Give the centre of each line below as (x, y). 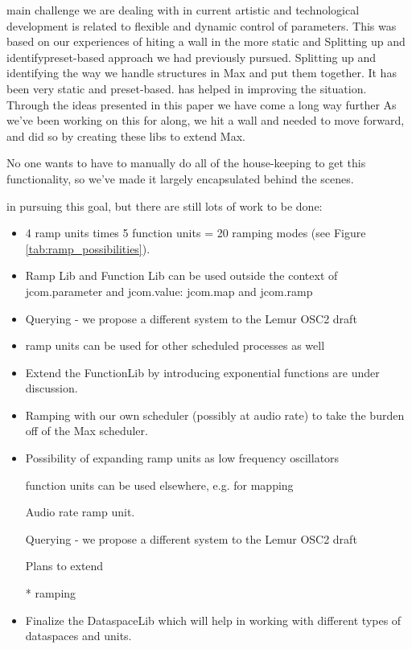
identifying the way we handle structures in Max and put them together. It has (202, 73)
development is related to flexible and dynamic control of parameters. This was (202, 25)
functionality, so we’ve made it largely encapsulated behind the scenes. (180, 178)
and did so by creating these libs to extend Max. (126, 136)
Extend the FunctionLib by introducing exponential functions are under (202, 372)
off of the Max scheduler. (87, 431)
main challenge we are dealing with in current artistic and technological (183, 10)
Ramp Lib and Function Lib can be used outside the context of (181, 275)
